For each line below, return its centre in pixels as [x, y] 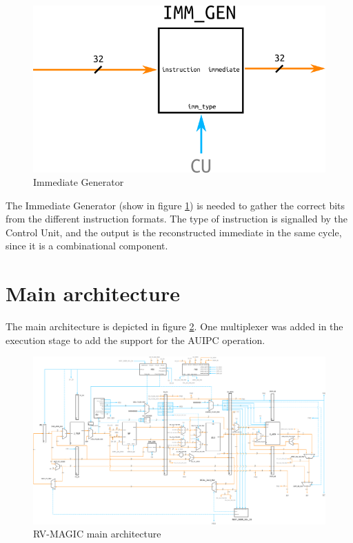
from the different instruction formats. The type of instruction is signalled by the [177, 219]
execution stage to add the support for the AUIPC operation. [135, 340]
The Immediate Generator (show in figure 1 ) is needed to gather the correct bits [175, 205]
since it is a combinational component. [87, 246]
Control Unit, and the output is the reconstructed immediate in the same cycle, [174, 232]
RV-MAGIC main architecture [97, 534]
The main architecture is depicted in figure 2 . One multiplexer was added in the [174, 326]
